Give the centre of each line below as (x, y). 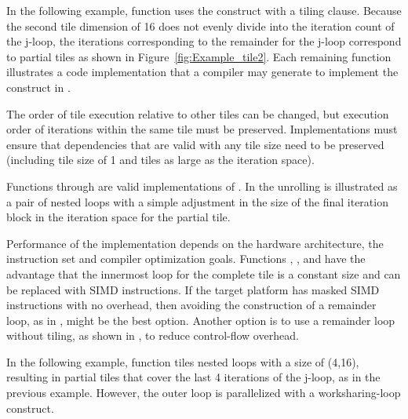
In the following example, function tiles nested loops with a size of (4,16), (183, 361)
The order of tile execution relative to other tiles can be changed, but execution (198, 113)
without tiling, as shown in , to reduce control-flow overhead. (153, 335)
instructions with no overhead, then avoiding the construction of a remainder (191, 305)
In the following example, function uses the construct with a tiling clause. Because (204, 10)
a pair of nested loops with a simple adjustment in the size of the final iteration (197, 201)
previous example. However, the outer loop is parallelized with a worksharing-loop (204, 393)
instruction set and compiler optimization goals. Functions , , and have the (186, 259)
